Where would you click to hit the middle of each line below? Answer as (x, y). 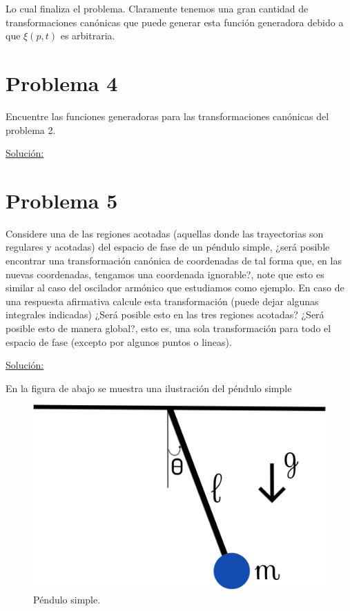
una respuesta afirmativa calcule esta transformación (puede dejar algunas (162, 301)
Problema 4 (62, 83)
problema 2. (31, 129)
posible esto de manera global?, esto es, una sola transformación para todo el (168, 328)
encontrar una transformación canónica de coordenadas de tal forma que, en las (174, 260)
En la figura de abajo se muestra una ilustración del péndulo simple (149, 388)
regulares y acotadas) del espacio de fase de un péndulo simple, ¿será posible (168, 247)
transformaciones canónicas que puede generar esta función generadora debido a (175, 22)
